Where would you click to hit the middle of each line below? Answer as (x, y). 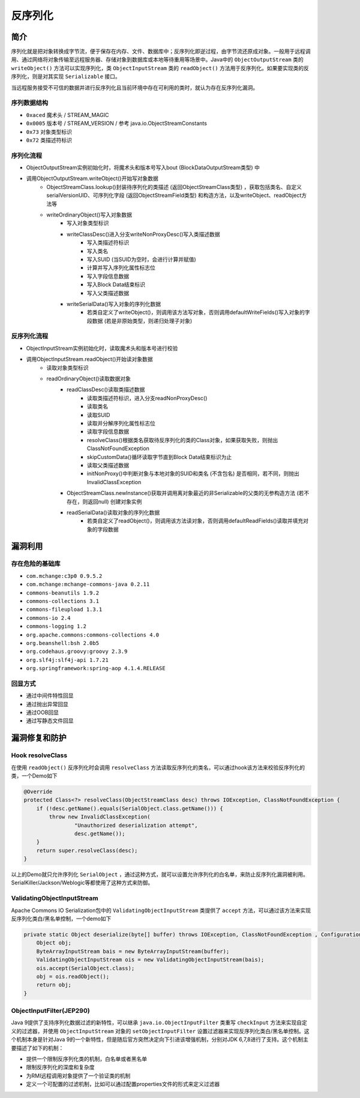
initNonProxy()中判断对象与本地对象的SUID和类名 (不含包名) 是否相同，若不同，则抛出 (193, 473)
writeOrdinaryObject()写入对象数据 (89, 215)
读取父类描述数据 (108, 465)
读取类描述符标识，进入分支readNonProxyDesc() (147, 398)
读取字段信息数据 (108, 431)
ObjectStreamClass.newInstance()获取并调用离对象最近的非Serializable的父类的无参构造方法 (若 (185, 493)
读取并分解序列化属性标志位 (121, 423)
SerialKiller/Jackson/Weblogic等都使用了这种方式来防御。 (82, 883)
